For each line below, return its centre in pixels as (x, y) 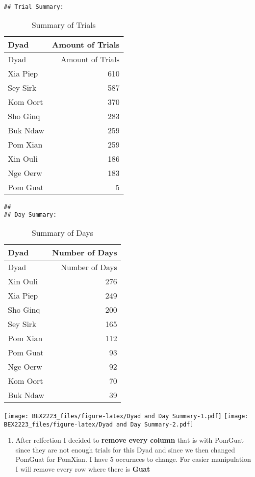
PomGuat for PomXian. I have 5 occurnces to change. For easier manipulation (133, 459)
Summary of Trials (64, 25)
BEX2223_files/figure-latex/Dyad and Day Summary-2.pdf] (99, 424)
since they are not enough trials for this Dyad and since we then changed (125, 449)
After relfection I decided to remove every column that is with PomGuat (129, 440)
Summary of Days (63, 232)
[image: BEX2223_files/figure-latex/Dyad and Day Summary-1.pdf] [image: (126, 416)
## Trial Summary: (34, 7)
